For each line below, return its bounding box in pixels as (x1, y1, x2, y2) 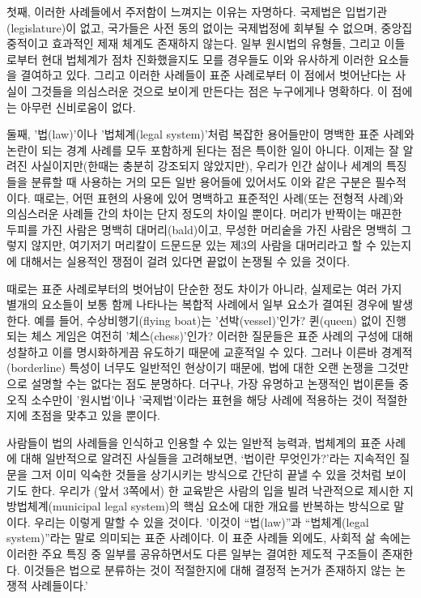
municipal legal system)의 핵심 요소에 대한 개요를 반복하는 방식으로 (52, 498, 390, 515)
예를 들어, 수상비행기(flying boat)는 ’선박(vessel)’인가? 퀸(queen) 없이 (34, 311, 382, 328)
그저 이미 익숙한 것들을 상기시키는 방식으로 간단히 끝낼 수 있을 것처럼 (31, 466, 382, 483)
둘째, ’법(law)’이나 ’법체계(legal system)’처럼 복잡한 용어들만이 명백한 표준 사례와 (6, 126, 415, 143)
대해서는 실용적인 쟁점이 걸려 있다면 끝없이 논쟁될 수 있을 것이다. (20, 252, 351, 269)
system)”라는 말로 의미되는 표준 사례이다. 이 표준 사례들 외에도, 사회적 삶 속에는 (6, 529, 411, 546)
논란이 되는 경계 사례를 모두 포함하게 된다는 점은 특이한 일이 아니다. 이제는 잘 (6, 141, 399, 158)
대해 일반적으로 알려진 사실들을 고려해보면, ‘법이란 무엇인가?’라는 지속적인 (20, 450, 396, 467)
